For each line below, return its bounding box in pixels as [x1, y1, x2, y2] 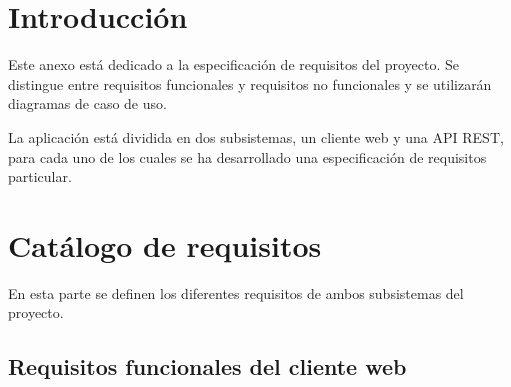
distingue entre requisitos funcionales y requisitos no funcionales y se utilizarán [8, 73, 492, 94]
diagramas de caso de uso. [8, 93, 167, 114]
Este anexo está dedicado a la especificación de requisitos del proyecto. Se [8, 54, 459, 75]
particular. [8, 166, 72, 187]
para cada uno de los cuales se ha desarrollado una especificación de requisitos [8, 146, 487, 167]
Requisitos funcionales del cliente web [8, 351, 407, 382]
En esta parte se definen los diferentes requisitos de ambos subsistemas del [8, 282, 464, 303]
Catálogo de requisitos [8, 224, 322, 265]
